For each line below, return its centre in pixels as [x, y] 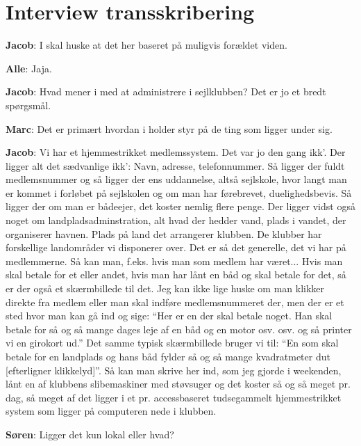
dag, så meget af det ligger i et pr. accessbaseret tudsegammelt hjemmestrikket [174, 397]
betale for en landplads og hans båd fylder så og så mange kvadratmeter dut [168, 356]
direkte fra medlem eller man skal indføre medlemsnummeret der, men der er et [175, 302]
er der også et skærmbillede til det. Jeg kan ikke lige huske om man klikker [165, 288]
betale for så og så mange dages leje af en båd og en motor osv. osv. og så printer [179, 329]
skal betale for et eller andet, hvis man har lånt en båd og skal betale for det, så [176, 274]
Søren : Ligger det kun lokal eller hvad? [90, 434]
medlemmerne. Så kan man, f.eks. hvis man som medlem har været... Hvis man [174, 261]
